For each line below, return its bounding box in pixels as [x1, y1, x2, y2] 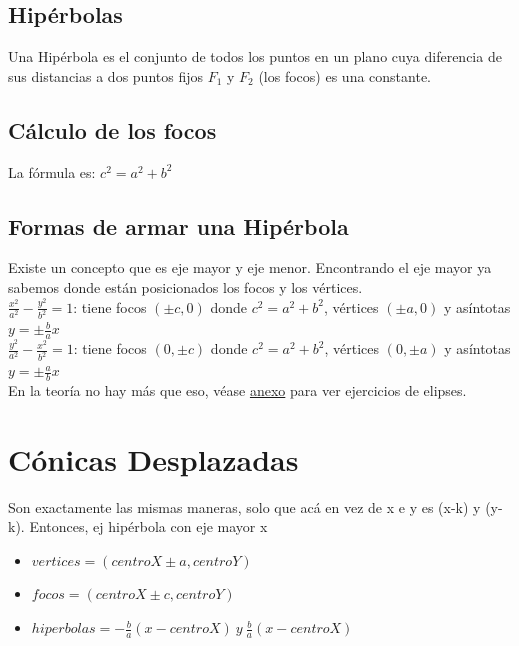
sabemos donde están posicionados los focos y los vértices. [8, 276, 363, 297]
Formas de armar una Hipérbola [8, 210, 349, 241]
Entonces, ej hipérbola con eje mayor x [29, 516, 268, 537]
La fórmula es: [8, 161, 96, 182]
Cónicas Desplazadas [8, 438, 299, 479]
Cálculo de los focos [8, 114, 217, 145]
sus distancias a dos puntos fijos [8, 65, 203, 86]
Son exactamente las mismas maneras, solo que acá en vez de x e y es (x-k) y [8, 496, 481, 517]
